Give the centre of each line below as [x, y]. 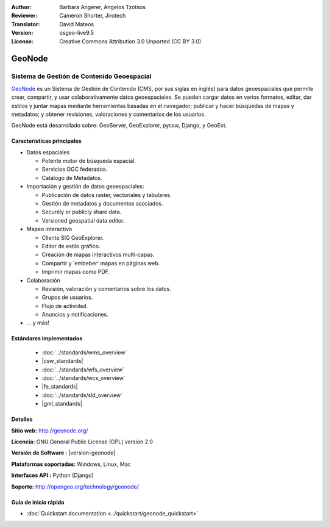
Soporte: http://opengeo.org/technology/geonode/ [75, 486]
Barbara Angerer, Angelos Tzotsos [103, 7]
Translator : [26, 24]
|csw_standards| [62, 361]
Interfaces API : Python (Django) [52, 475]
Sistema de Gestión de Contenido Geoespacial [81, 76]
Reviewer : [24, 16]
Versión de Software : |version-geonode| [63, 453]
